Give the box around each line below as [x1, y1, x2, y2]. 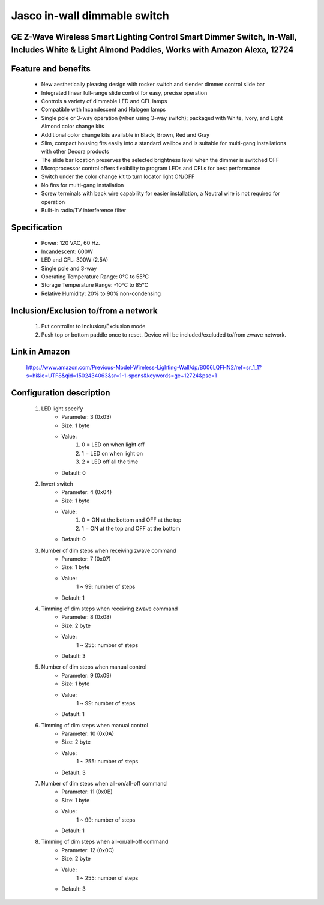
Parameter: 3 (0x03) [61, 413, 112, 421]
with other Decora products [41, 148, 109, 155]
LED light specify [41, 405, 83, 412]
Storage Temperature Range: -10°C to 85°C [41, 281, 149, 289]
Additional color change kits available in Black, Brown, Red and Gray [41, 131, 210, 138]
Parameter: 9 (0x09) [61, 672, 112, 679]
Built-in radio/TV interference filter [41, 207, 127, 214]
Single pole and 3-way [41, 265, 97, 272]
